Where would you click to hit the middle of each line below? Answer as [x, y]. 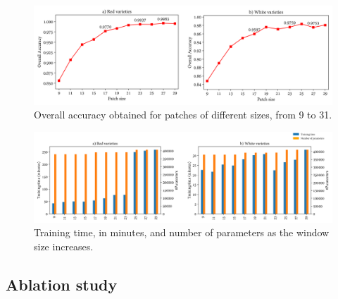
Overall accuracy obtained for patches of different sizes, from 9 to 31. [183, 115]
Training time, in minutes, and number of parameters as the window [182, 232]
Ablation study [62, 284]
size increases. [64, 246]
